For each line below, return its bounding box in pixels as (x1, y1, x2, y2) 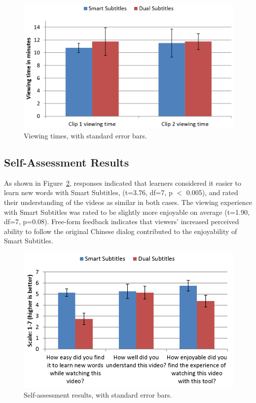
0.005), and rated (186, 187, 238, 198)
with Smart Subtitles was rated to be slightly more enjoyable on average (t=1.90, (4, 206, 250, 217)
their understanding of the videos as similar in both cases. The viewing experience (4, 197, 253, 207)
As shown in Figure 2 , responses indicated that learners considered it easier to (4, 177, 241, 188)
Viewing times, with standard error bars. (24, 130, 147, 140)
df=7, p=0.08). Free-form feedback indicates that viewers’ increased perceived (4, 216, 239, 227)
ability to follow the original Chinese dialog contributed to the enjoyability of (4, 226, 237, 236)
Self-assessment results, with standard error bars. (24, 389, 172, 400)
